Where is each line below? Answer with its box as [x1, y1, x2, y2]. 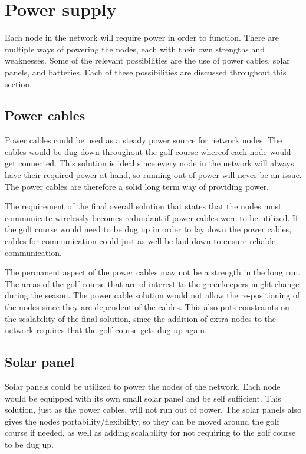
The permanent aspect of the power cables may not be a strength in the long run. [5, 266, 301, 278]
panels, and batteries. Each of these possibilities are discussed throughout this [5, 65, 287, 78]
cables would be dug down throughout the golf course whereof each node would [5, 145, 291, 157]
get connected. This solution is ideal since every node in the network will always [5, 157, 294, 169]
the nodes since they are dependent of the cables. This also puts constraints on [5, 301, 289, 313]
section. [5, 77, 32, 90]
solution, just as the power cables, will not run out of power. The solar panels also [5, 403, 302, 416]
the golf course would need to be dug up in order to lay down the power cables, [5, 223, 292, 235]
